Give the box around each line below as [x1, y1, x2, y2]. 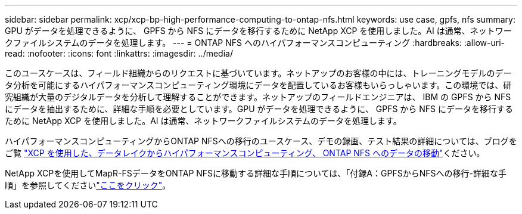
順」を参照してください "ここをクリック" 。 [5, 180, 171, 190]
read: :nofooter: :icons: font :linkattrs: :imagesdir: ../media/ [5, 48, 233, 58]
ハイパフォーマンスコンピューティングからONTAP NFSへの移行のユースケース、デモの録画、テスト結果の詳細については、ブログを [5, 136, 517, 146]
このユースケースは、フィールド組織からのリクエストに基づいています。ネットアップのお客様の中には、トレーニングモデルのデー [5, 68, 512, 78]
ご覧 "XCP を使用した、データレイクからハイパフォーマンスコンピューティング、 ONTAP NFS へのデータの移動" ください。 [5, 148, 485, 158]
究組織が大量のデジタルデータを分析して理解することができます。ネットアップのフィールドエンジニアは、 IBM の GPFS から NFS [5, 92, 511, 102]
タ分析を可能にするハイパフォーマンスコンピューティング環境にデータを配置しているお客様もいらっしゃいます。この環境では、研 [5, 80, 512, 90]
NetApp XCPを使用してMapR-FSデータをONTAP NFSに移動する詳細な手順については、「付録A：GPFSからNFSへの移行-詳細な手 [5, 168, 507, 178]
